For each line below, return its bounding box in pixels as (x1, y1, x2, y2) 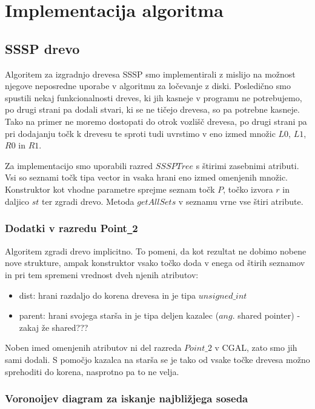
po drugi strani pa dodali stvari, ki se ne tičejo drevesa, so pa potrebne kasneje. (5, 103, 300, 116)
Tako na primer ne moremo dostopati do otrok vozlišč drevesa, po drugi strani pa (5, 115, 307, 127)
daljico (5, 195, 30, 207)
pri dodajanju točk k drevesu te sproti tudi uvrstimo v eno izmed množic (5, 127, 276, 139)
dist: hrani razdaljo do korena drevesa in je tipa (19, 288, 196, 301)
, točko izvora (223, 182, 273, 195)
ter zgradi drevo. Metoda (42, 195, 134, 207)
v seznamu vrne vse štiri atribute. (178, 195, 303, 207)
